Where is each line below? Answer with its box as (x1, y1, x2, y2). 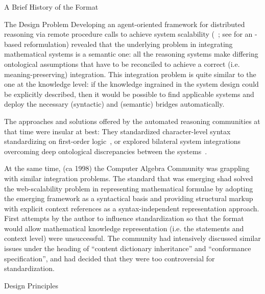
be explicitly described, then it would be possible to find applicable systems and (4, 88, 254, 99)
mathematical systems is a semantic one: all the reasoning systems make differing (4, 48, 258, 59)
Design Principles (4, 280, 58, 290)
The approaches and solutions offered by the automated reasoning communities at (4, 115, 260, 126)
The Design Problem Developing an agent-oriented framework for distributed (4, 18, 245, 29)
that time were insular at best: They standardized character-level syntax (4, 126, 231, 136)
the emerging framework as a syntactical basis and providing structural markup (4, 193, 253, 204)
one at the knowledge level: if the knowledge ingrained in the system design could (4, 79, 259, 89)
